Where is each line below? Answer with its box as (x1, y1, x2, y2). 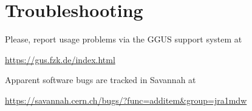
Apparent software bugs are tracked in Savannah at (5, 73, 196, 86)
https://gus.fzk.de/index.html (5, 53, 115, 66)
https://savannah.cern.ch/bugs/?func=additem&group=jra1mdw (5, 93, 247, 106)
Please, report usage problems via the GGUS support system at (5, 33, 242, 45)
